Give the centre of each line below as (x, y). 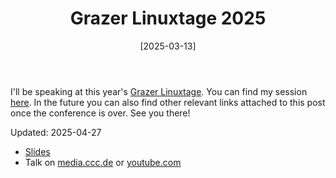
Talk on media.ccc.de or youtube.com (103, 162)
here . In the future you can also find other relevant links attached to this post (168, 102)
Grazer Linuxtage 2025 (168, 18)
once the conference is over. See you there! (100, 113)
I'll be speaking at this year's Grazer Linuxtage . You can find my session (159, 91)
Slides (37, 151)
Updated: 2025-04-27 (56, 132)
